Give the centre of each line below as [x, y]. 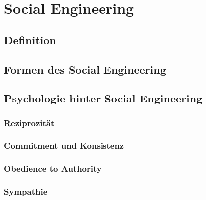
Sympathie [26, 191]
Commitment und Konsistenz [64, 146]
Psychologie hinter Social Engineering [103, 98]
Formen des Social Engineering [85, 69]
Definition [30, 40]
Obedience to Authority [53, 168]
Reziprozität [29, 123]
